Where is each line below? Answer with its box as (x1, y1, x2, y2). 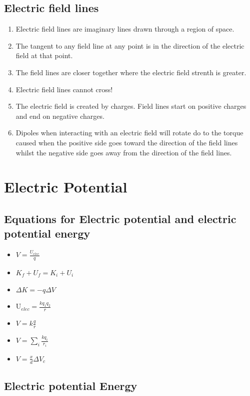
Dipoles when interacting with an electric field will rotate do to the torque (15, 127, 243, 138)
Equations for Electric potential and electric (4, 211, 236, 226)
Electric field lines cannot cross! (15, 84, 113, 94)
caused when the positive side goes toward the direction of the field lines (15, 137, 238, 147)
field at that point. (15, 50, 73, 61)
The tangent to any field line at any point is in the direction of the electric (15, 40, 244, 51)
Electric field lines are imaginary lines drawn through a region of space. (15, 24, 234, 34)
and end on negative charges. (15, 110, 104, 121)
